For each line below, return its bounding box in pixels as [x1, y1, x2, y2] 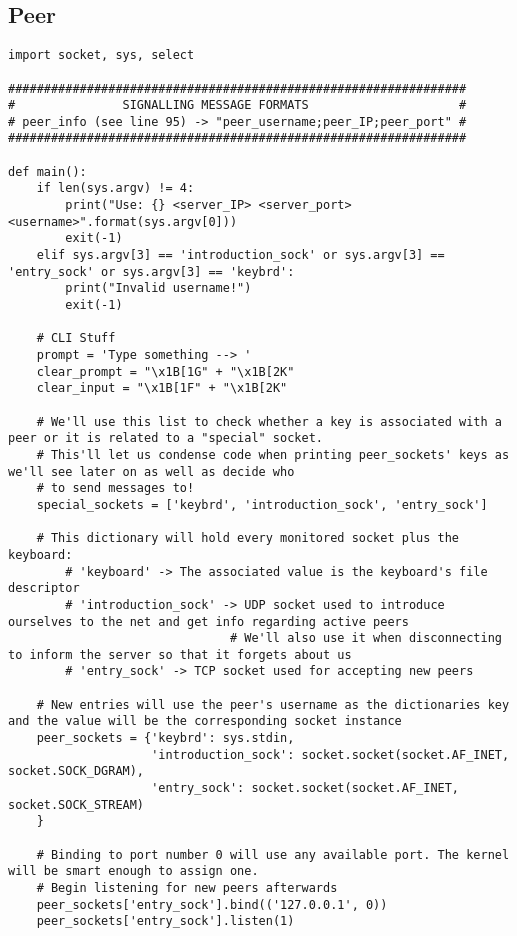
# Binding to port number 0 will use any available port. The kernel [36, 847, 510, 862]
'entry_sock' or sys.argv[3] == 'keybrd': [8, 264, 295, 279]
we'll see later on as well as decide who [8, 464, 295, 479]
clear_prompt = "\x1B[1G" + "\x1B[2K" [36, 364, 295, 379]
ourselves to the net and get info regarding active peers [8, 614, 409, 629]
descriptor [8, 581, 80, 596]
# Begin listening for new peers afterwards [36, 881, 338, 896]
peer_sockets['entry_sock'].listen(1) [36, 914, 295, 929]
